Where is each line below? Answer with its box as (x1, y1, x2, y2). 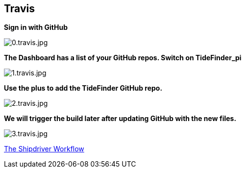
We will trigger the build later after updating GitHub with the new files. (4, 114, 237, 123)
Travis (4, 2, 35, 15)
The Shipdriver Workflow (4, 145, 84, 153)
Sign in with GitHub (4, 23, 68, 32)
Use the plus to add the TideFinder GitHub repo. (4, 84, 163, 93)
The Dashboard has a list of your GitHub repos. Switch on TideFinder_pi (4, 53, 242, 62)
